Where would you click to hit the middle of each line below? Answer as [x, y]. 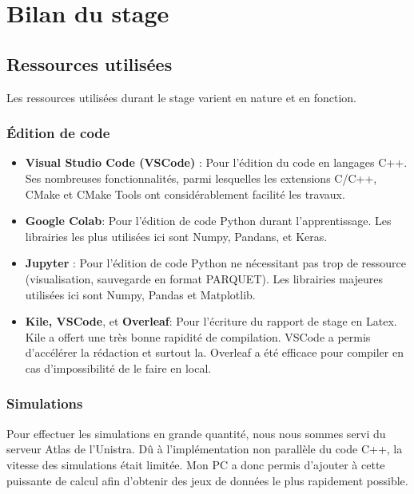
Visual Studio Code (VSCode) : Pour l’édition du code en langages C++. [216, 162]
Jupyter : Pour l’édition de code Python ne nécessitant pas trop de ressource [216, 263]
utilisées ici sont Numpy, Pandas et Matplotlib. [140, 294]
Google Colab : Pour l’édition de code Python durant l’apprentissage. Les [208, 221]
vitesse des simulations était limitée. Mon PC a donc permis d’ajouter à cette [196, 464]
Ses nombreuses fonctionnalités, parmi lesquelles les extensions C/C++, [201, 178]
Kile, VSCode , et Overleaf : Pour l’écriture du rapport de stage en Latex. [211, 321]
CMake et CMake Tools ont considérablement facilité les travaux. [185, 194]
